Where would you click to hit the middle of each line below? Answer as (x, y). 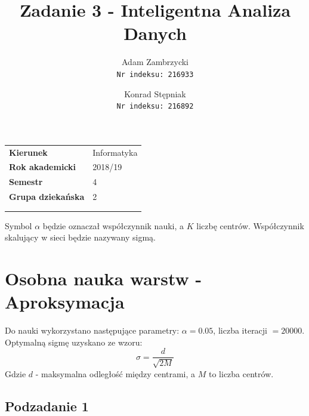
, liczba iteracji (240, 330)
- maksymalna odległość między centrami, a (115, 373)
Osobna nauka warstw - (103, 278)
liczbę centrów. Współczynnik (250, 225)
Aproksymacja (65, 302)
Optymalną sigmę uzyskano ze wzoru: (74, 342)
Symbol (18, 225)
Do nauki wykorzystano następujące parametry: (92, 330)
